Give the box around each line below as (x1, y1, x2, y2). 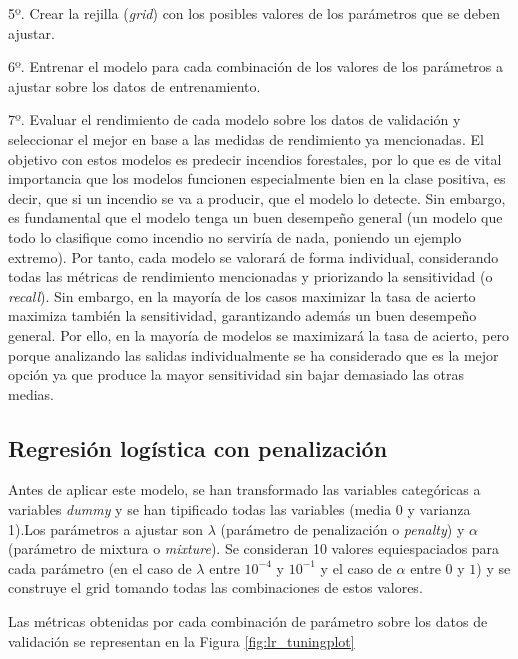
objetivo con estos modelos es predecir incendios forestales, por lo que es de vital (8, 148, 502, 169)
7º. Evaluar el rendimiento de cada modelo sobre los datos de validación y (8, 109, 461, 130)
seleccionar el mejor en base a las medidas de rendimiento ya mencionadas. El (8, 128, 484, 149)
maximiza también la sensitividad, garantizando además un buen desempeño (8, 305, 477, 326)
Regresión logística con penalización (8, 432, 388, 463)
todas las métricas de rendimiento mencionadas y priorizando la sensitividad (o (8, 266, 493, 287)
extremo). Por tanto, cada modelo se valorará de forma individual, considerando (8, 246, 499, 267)
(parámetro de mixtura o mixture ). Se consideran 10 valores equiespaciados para (8, 538, 500, 559)
